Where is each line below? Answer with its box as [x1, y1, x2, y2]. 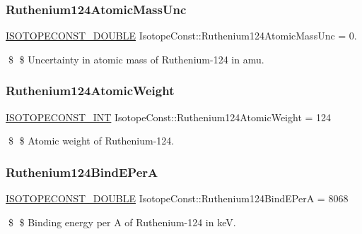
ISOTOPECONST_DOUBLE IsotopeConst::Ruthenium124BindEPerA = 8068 [6, 191, 349, 206]
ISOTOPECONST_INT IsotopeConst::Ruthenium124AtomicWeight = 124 [6, 109, 332, 124]
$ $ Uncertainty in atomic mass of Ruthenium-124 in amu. [8, 51, 264, 66]
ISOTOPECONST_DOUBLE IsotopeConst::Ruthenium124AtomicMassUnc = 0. [6, 28, 357, 43]
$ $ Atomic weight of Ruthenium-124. [8, 133, 175, 148]
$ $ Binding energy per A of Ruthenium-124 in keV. [8, 214, 236, 229]
